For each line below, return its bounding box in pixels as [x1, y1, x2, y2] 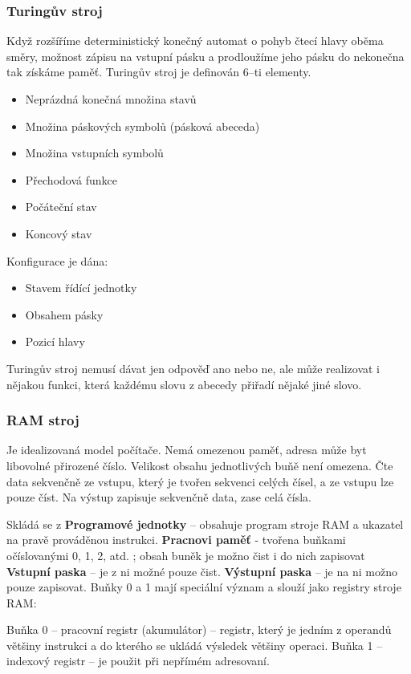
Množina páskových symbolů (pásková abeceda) [25, 117, 260, 134]
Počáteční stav [25, 198, 97, 215]
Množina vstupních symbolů [25, 144, 164, 161]
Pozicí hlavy [25, 333, 85, 350]
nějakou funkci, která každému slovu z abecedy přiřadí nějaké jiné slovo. [6, 376, 362, 392]
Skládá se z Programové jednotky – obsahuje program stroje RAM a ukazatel [6, 515, 404, 532]
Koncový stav [25, 225, 92, 242]
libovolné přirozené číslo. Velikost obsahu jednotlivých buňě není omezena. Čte [6, 457, 393, 473]
